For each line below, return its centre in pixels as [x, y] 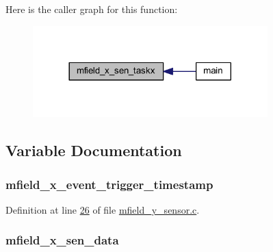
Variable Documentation [94, 150]
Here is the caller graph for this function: [92, 9]
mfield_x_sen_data [62, 240]
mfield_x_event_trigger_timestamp [109, 184]
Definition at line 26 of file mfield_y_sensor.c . [103, 209]
